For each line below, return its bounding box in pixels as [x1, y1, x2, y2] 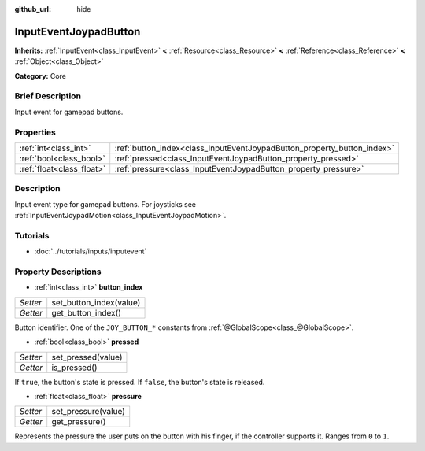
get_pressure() [51, 416, 106, 427]
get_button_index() [51, 307, 122, 318]
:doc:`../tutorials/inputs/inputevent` [34, 246, 147, 256]
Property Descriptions [14, 266, 102, 277]
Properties [14, 127, 57, 138]
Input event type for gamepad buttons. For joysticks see [14, 199, 197, 209]
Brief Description [14, 91, 82, 102]
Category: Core [14, 71, 67, 80]
